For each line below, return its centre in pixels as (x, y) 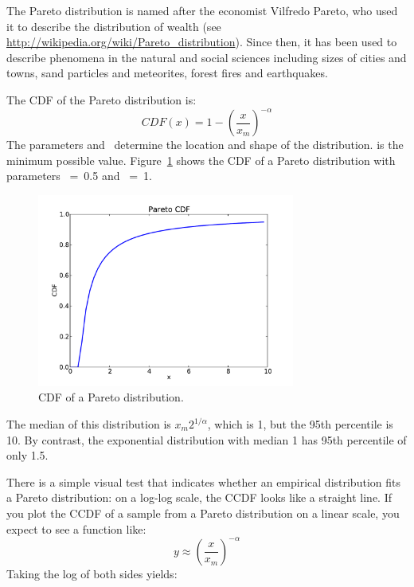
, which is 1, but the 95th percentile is (300, 424)
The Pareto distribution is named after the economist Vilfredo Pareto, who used (202, 10)
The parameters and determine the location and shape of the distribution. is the (205, 145)
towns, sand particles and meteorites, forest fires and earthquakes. (167, 73)
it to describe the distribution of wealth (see (114, 26)
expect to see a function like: (76, 528)
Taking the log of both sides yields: (92, 573)
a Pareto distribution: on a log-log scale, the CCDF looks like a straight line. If (199, 497)
